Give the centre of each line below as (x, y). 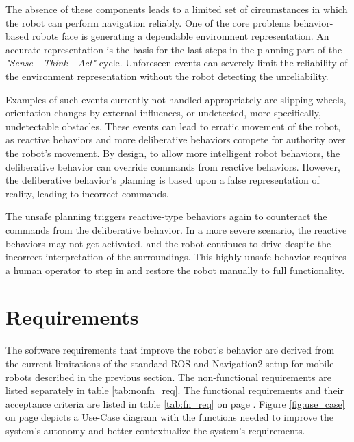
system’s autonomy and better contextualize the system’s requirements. (155, 430)
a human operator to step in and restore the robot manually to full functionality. (175, 270)
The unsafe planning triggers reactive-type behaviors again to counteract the (166, 216)
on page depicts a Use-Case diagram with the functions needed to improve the (170, 417)
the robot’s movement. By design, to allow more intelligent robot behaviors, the (173, 152)
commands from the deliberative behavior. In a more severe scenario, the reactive (176, 229)
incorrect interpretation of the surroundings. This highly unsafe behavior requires (176, 257)
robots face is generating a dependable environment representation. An (180, 36)
